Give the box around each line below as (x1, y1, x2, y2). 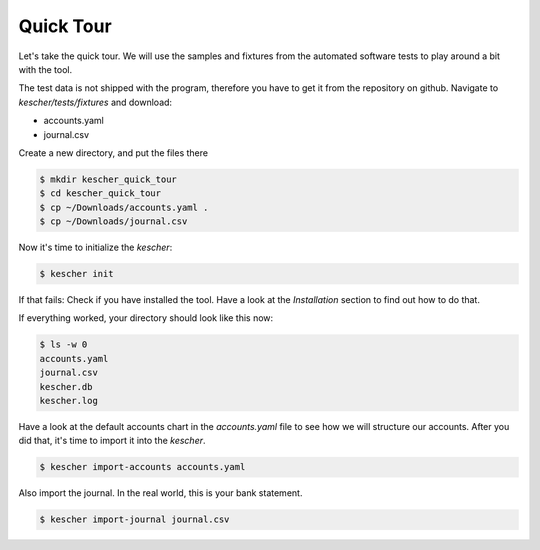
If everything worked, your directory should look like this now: (18, 312, 274, 324)
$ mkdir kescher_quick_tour (39, 173, 177, 185)
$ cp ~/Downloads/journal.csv (39, 216, 188, 227)
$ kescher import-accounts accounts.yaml (39, 461, 246, 473)
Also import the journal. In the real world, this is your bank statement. (18, 487, 303, 499)
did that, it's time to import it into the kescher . (18, 435, 206, 447)
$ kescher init (39, 268, 114, 280)
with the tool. (18, 63, 73, 75)
